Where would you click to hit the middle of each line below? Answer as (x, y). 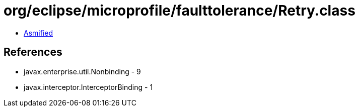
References (33, 52)
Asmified (39, 33)
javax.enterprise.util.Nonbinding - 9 (82, 71)
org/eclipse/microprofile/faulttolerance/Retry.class (179, 11)
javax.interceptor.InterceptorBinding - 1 (88, 87)
